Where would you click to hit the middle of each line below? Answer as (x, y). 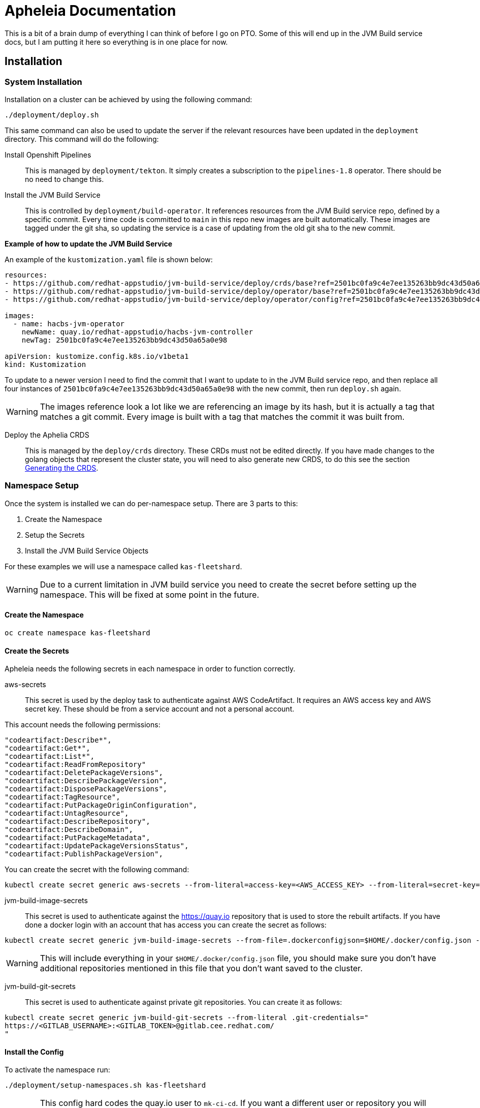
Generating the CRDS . (62, 468)
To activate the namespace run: (57, 1070)
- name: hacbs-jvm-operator (69, 324)
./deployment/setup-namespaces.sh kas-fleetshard (105, 1085)
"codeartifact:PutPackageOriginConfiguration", (101, 805)
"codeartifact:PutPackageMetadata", (77, 838)
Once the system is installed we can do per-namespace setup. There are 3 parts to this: (151, 503)
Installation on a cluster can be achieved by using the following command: (129, 99)
